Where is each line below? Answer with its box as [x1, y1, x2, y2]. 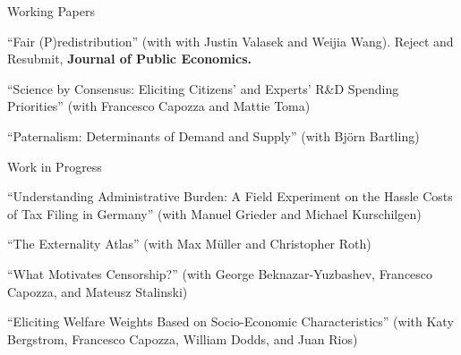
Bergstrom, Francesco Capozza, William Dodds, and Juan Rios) [7, 329, 358, 348]
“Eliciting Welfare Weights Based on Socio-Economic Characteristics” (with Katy [7, 312, 454, 331]
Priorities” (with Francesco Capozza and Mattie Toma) [7, 97, 311, 115]
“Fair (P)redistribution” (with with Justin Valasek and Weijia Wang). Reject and [7, 31, 454, 50]
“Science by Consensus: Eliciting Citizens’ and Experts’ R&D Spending [7, 79, 399, 97]
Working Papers [7, 2, 95, 20]
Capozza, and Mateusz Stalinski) [7, 282, 188, 300]
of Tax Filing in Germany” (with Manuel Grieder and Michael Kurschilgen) [7, 204, 422, 223]
